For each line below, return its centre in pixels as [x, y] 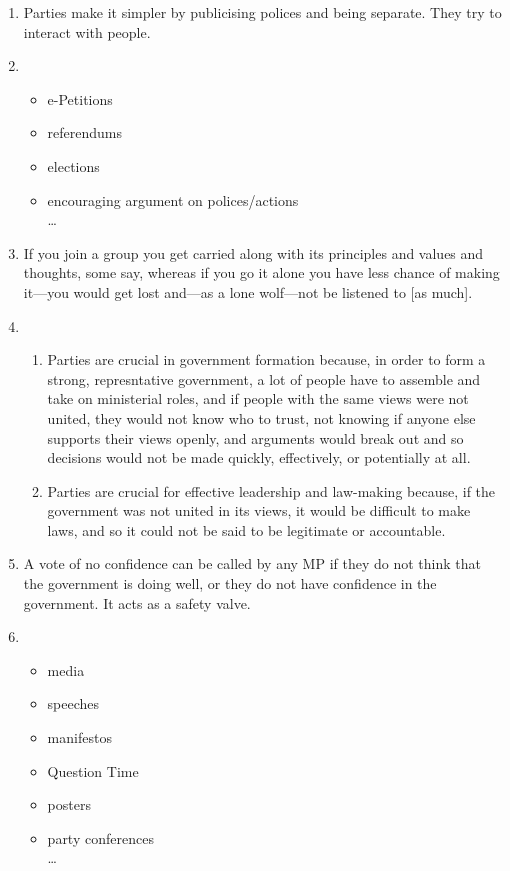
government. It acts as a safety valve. [137, 602]
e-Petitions [80, 98]
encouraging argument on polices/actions [173, 199]
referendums [85, 132]
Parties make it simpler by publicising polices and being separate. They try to [262, 12]
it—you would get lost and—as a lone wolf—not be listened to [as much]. [248, 291]
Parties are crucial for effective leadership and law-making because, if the [271, 490]
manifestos [79, 737]
